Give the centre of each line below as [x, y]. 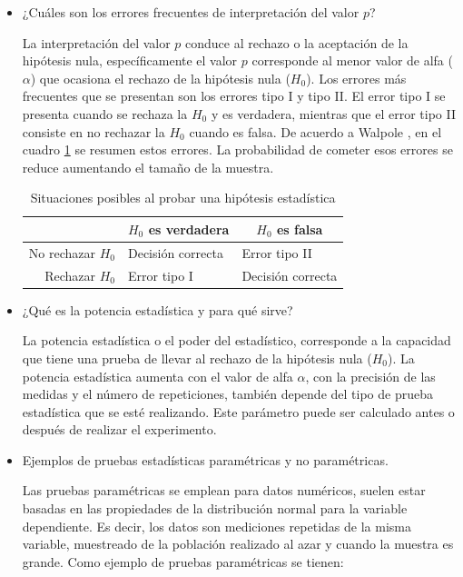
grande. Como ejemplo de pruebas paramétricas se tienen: [183, 561]
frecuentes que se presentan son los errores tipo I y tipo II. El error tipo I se [234, 96]
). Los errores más [356, 78]
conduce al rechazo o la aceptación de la [297, 42]
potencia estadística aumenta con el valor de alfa [158, 376]
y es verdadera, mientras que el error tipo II [333, 113]
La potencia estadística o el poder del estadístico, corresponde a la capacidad [236, 340]
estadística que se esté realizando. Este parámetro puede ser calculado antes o [238, 411]
